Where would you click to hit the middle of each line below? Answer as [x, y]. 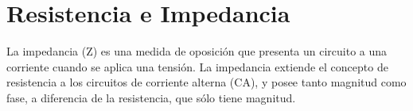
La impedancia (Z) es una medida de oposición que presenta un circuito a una [197, 51]
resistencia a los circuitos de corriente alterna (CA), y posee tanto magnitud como [206, 82]
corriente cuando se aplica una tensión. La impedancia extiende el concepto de [197, 66]
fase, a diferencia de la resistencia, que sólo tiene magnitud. [151, 97]
